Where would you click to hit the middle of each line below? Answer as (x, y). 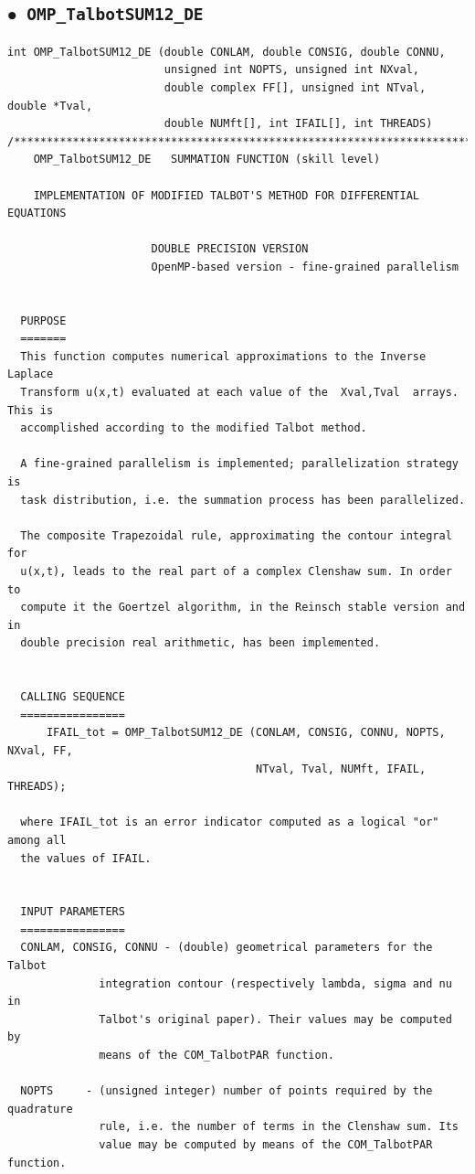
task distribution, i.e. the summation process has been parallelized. (243, 500)
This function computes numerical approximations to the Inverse (223, 356)
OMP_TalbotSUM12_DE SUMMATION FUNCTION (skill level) (207, 160)
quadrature (40, 1109)
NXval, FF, (40, 750)
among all (37, 840)
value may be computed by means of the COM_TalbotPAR (266, 1145)
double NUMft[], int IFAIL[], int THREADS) (298, 124)
